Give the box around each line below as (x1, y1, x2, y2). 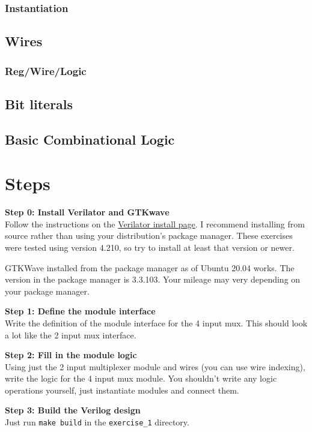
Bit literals (5, 94, 73, 113)
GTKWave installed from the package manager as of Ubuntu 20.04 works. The (5, 261, 295, 274)
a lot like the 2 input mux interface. (5, 328, 136, 341)
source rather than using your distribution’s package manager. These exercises (5, 229, 293, 242)
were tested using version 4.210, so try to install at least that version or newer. (5, 241, 295, 253)
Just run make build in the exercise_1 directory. (5, 416, 189, 428)
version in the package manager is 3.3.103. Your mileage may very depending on (5, 273, 301, 286)
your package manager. (5, 284, 90, 297)
